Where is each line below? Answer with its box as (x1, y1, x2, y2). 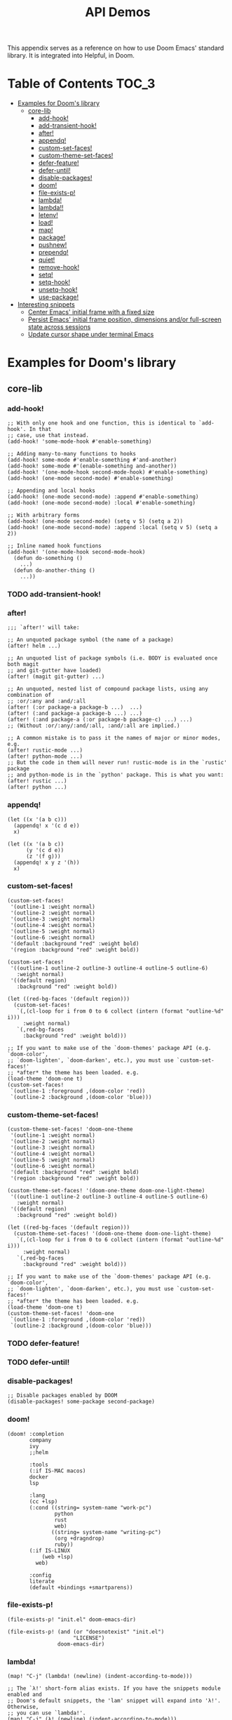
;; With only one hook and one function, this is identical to (7, 420, 196, 427)
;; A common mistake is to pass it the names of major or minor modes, (7, 735, 221, 742)
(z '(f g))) (25, 853, 61, 860)
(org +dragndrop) (54, 1535, 105, 1542)
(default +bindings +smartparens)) (29, 1584, 133, 1591)
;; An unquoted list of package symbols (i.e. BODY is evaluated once (7, 655, 218, 662)
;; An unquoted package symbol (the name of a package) (7, 636, 174, 644)
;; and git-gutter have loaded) (7, 667, 102, 674)
